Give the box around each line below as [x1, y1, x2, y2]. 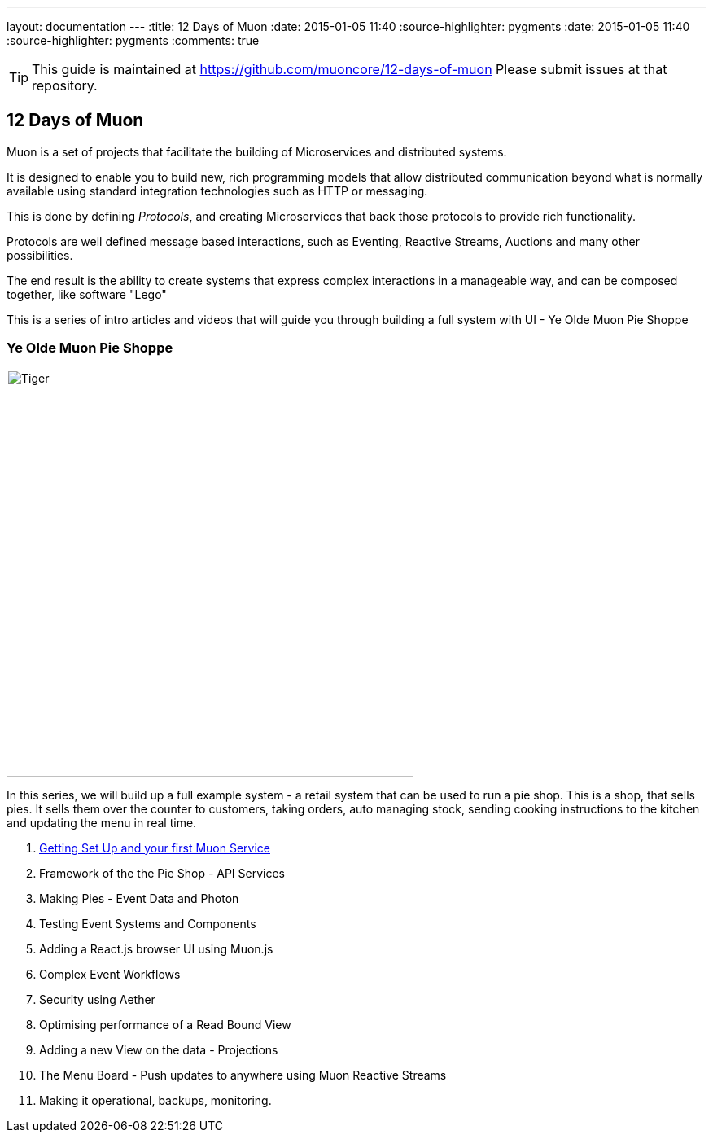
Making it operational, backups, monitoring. [39, 1093, 272, 1107]
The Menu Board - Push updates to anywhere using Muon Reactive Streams [39, 1067, 447, 1082]
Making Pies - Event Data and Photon [39, 891, 239, 905]
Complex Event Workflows [39, 966, 181, 981]
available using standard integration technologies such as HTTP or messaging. [7, 183, 428, 198]
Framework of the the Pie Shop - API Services [39, 865, 286, 880]
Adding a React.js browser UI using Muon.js [39, 941, 273, 956]
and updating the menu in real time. [7, 815, 197, 830]
